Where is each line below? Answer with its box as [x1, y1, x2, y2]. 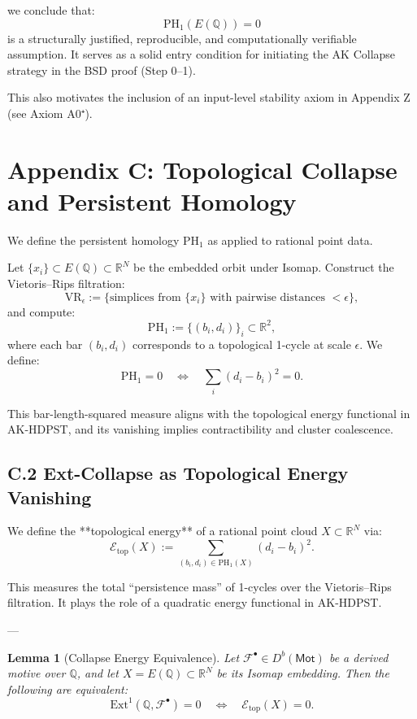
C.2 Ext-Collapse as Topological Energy [7, 460, 349, 486]
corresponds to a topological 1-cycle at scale [132, 335, 351, 352]
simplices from [109, 291, 181, 303]
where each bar [7, 335, 83, 352]
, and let [76, 665, 119, 682]
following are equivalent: [7, 680, 128, 697]
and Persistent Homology [7, 184, 297, 217]
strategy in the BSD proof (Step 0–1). [7, 61, 196, 78]
